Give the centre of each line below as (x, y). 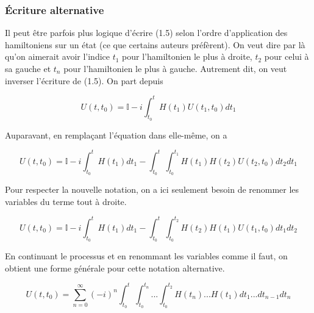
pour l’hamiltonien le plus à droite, (187, 56)
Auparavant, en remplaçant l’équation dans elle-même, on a (116, 135)
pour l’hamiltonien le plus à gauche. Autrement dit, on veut (175, 68)
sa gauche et (28, 68)
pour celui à (287, 56)
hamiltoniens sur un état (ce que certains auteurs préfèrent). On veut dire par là (155, 44)
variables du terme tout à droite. (66, 201)
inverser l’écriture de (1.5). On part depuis (84, 80)
